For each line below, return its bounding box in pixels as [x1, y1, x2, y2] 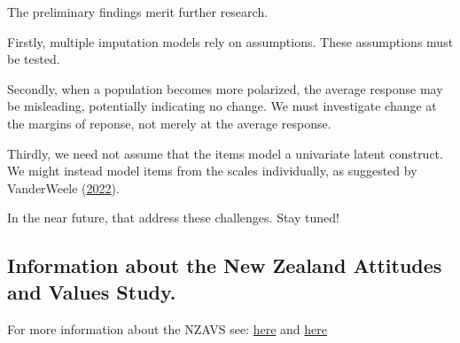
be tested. [7, 50, 60, 68]
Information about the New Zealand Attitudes [7, 252, 442, 279]
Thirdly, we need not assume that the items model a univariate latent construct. [7, 144, 443, 162]
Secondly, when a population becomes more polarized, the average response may [7, 79, 443, 97]
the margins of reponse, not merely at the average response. [7, 113, 331, 132]
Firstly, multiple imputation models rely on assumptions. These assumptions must [7, 32, 454, 51]
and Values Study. [7, 277, 176, 305]
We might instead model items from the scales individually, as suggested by [7, 161, 417, 180]
